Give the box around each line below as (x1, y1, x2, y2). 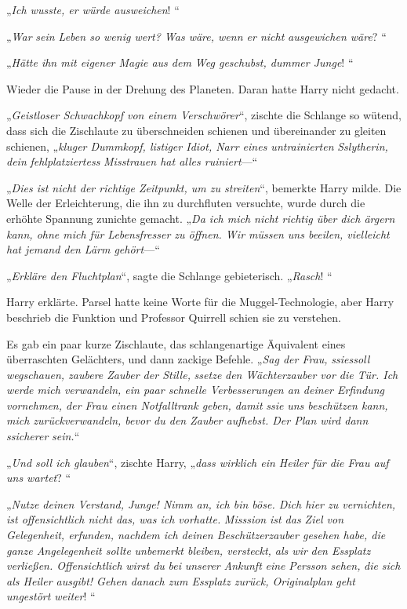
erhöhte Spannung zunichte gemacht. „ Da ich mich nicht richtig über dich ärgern (6, 210, 395, 226)
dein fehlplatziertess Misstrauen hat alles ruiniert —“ (6, 153, 258, 170)
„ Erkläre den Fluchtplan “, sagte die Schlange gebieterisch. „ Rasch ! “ (6, 267, 333, 283)
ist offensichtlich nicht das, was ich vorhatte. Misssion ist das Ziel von (6, 511, 343, 527)
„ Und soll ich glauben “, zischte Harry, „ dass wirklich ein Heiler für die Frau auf (6, 454, 389, 470)
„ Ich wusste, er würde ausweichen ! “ (6, 2, 180, 17)
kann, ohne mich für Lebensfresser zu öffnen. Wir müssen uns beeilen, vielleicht (6, 225, 390, 242)
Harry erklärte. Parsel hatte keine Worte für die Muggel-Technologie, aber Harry (6, 294, 394, 310)
